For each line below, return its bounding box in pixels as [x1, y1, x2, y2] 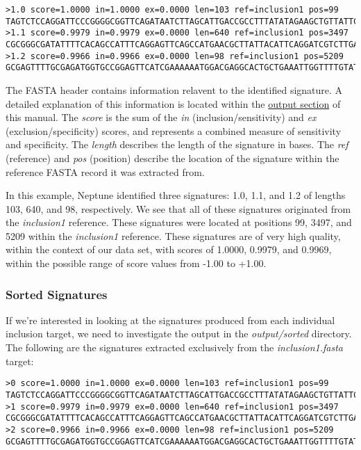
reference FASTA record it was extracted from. [6, 164, 205, 179]
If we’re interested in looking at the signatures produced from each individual [6, 312, 335, 327]
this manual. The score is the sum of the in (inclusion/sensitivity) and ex [6, 110, 317, 124]
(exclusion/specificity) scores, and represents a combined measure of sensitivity [6, 123, 342, 138]
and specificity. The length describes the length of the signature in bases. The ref [6, 137, 349, 152]
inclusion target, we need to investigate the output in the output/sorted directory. [6, 326, 352, 341]
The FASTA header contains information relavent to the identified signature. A [6, 82, 343, 97]
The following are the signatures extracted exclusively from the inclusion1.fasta [6, 340, 343, 355]
